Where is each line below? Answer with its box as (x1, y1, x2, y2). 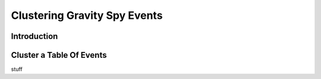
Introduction (11, 31, 58, 41)
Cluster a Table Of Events (11, 50, 107, 60)
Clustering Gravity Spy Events (11, 9, 163, 22)
